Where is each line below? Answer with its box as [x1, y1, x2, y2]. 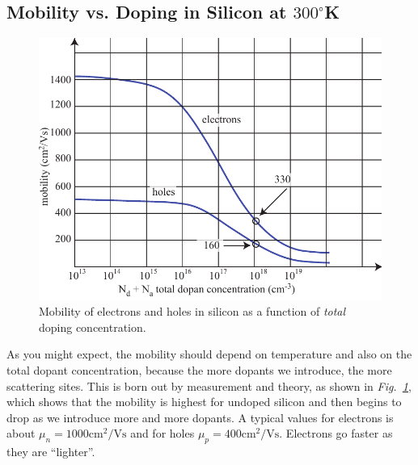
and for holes [130, 425, 195, 442]
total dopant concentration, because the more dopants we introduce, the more [6, 361, 392, 378]
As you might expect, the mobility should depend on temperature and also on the [6, 346, 412, 362]
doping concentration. [39, 318, 146, 335]
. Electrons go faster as [279, 425, 393, 442]
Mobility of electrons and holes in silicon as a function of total [39, 303, 346, 320]
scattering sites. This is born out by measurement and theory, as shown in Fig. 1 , [6, 377, 412, 394]
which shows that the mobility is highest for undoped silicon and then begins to [6, 393, 402, 410]
